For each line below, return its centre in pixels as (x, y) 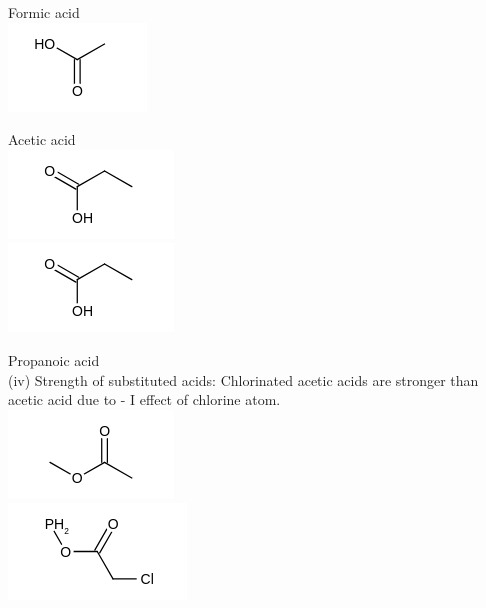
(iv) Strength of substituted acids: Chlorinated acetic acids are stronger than (243, 379)
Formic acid (44, 12)
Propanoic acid (54, 359)
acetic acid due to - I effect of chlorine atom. (144, 399)
